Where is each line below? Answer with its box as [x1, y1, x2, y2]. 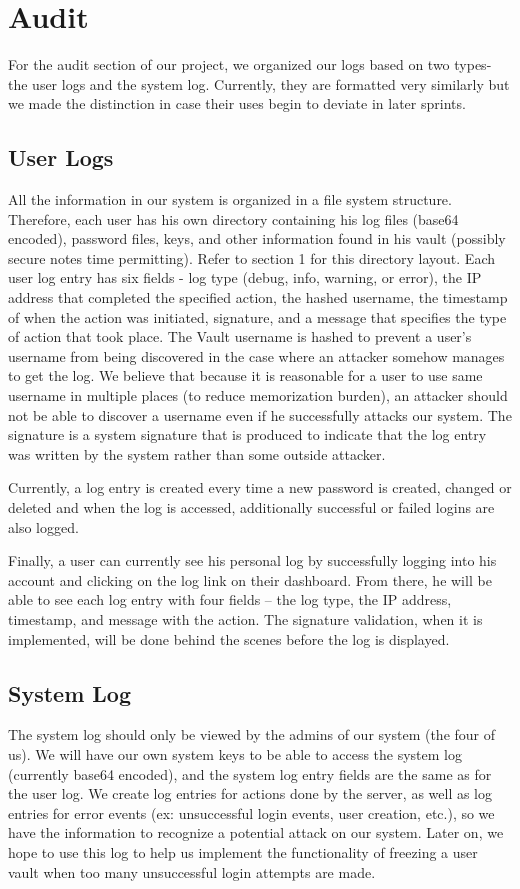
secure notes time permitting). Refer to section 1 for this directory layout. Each [8, 247, 496, 268]
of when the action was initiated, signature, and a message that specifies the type [8, 306, 507, 327]
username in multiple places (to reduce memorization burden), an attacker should [8, 385, 508, 406]
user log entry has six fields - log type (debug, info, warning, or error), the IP [8, 267, 482, 288]
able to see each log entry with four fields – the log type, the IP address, [8, 589, 452, 610]
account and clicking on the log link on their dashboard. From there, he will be [8, 569, 492, 590]
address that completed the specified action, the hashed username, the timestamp [8, 287, 508, 308]
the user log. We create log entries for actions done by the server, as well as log [8, 783, 493, 804]
